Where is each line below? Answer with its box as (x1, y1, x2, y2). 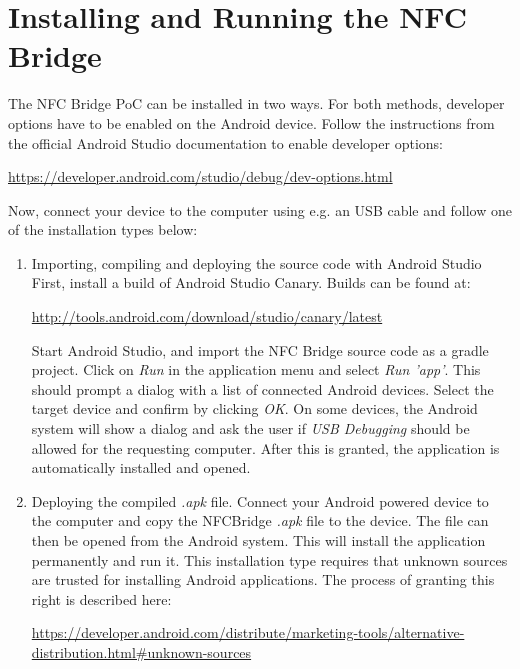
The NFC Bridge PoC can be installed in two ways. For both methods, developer (8, 93, 505, 114)
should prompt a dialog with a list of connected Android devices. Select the (31, 378, 494, 399)
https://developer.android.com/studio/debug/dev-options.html (8, 166, 393, 187)
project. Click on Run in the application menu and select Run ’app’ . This (31, 359, 481, 380)
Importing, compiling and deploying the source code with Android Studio (31, 252, 482, 273)
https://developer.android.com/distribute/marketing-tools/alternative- (31, 622, 465, 643)
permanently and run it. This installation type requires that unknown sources (31, 549, 508, 570)
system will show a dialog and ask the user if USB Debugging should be (31, 418, 470, 439)
